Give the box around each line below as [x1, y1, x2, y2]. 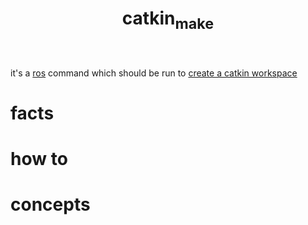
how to [10, 148, 68, 171]
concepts [10, 193, 91, 216]
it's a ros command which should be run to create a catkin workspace [10, 67, 298, 79]
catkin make [121, 7, 215, 33]
